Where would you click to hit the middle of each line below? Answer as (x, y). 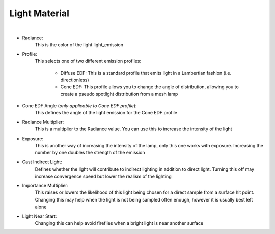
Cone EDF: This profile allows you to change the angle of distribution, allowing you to (149, 87)
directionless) (75, 80)
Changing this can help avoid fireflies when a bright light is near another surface (119, 223)
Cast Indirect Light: (42, 162)
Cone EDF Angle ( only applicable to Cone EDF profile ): (79, 106)
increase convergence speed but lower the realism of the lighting (103, 176)
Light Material (39, 13)
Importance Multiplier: (45, 185)
